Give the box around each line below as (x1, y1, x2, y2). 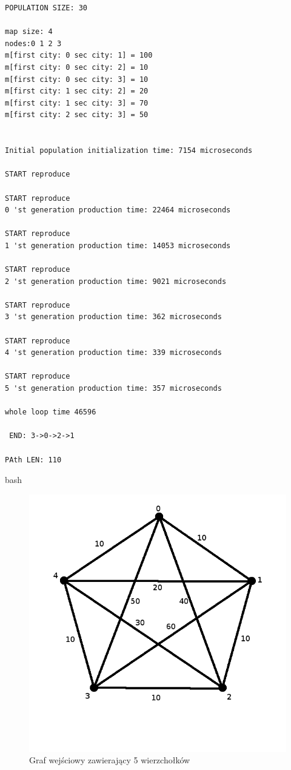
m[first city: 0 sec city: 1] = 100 (5, 51, 153, 60)
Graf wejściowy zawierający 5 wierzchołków (29, 754, 190, 766)
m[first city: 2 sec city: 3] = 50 (5, 110, 149, 120)
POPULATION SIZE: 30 (5, 4, 88, 12)
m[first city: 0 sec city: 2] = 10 (5, 62, 149, 72)
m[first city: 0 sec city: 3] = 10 (5, 75, 149, 84)
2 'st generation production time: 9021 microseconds (5, 277, 227, 286)
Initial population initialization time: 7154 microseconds (5, 146, 253, 155)
